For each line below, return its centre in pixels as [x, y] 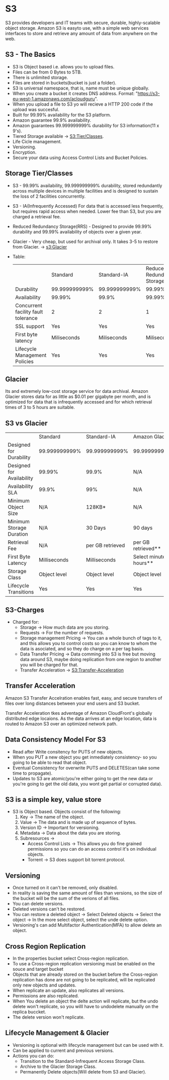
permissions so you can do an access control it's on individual [92, 849]
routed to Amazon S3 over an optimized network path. [61, 724]
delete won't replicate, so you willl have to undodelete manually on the [85, 1007]
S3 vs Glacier [26, 423]
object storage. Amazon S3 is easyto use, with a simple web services [77, 28]
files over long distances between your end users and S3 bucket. [73, 703]
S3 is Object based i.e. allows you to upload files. [63, 66]
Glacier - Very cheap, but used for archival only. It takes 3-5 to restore [85, 241]
